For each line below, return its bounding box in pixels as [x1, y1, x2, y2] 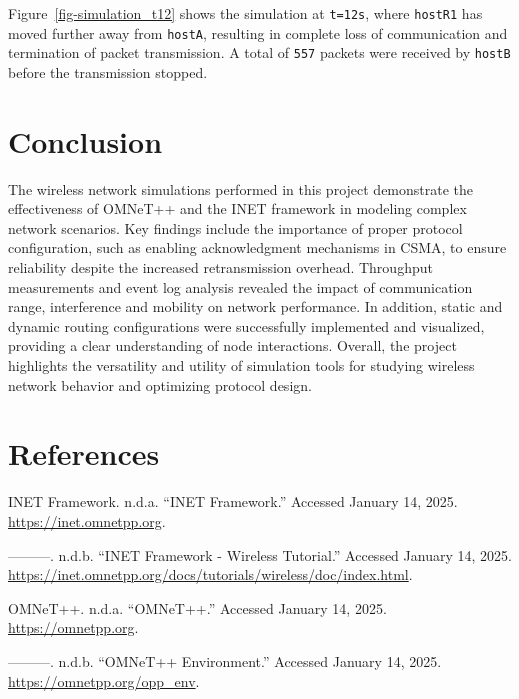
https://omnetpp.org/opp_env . [8, 670, 200, 691]
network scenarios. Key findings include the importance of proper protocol [8, 217, 463, 238]
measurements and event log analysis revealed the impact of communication [8, 276, 473, 297]
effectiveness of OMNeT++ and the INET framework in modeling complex [8, 198, 467, 219]
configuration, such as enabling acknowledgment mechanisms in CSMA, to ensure [8, 237, 507, 258]
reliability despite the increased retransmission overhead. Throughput [8, 257, 433, 278]
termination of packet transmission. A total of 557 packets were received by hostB [8, 42, 511, 63]
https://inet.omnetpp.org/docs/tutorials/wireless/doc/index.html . [8, 564, 413, 585]
